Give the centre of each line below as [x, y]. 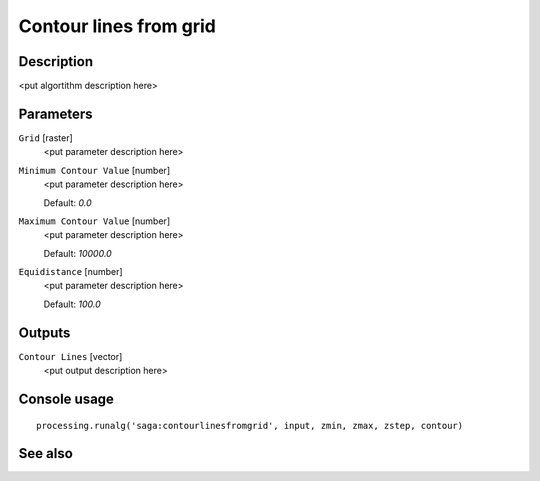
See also [46, 453]
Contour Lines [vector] [70, 356]
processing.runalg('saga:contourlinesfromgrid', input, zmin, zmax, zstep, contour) [250, 425]
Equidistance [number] [71, 272]
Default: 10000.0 [77, 253]
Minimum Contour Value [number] [94, 170]
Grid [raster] [46, 137]
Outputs [44, 332]
